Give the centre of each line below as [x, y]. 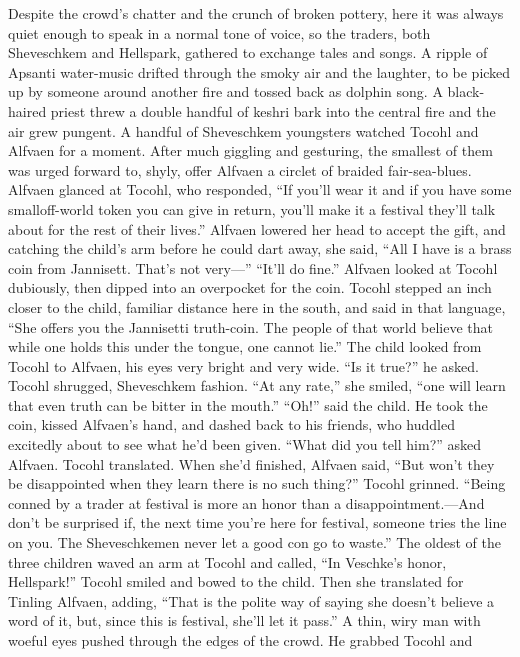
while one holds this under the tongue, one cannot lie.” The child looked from [245, 346]
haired [27, 110]
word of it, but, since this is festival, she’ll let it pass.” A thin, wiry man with [244, 620]
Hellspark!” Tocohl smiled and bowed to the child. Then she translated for [236, 581]
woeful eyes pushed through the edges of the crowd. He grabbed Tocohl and [240, 640]
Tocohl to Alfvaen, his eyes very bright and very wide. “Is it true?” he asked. [243, 365]
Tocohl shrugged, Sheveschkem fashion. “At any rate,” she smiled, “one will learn [257, 385]
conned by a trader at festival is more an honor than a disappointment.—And [246, 502]
